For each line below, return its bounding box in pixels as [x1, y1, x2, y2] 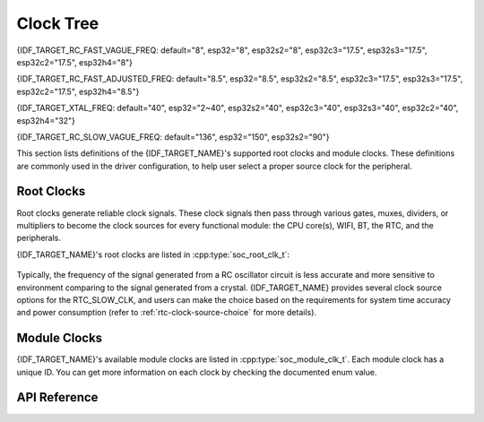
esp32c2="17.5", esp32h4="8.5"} [16, 86, 140, 97]
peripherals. [16, 233, 62, 244]
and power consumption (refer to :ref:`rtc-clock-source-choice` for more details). [16, 307, 317, 318]
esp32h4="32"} [16, 115, 76, 125]
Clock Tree [16, 13, 99, 33]
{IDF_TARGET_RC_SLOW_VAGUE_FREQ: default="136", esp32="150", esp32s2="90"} [16, 131, 330, 142]
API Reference [16, 390, 99, 405]
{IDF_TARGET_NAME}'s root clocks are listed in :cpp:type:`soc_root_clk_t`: [16, 249, 290, 260]
